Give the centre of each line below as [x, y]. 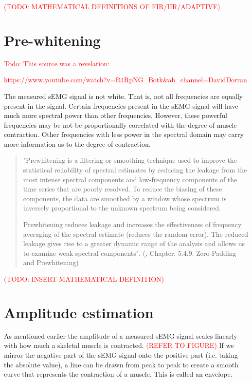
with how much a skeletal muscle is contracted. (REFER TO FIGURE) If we [119, 345]
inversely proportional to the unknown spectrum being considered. [122, 208]
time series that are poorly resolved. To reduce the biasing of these [123, 189]
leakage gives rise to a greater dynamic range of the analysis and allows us [134, 243]
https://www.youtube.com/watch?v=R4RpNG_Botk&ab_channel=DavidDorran [126, 80]
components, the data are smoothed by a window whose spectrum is [125, 198]
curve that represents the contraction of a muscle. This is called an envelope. [118, 374]
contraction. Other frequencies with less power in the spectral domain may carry [124, 134]
